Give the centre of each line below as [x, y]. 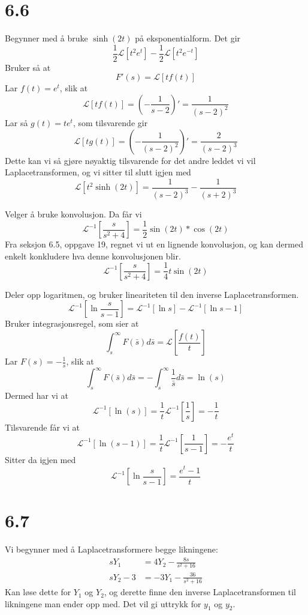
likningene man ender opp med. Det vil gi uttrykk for [103, 603]
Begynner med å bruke [46, 38]
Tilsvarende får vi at [42, 427]
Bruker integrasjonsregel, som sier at [72, 323]
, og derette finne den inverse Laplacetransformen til [200, 592]
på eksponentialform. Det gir [188, 38]
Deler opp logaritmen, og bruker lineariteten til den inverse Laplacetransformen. [152, 294]
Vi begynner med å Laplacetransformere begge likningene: [111, 549]
